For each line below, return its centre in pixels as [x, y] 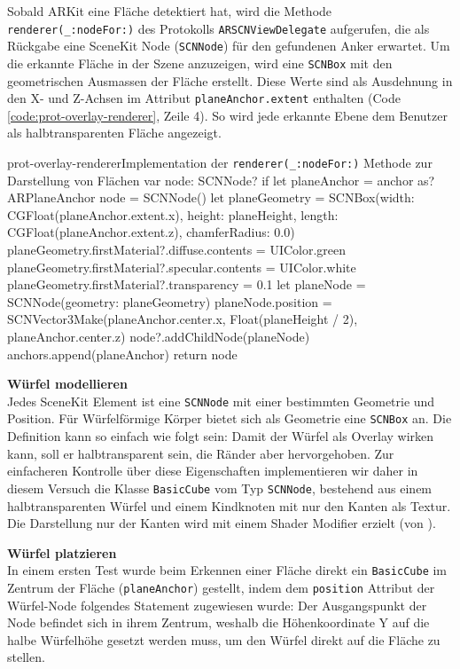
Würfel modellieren [67, 384]
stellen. [26, 657]
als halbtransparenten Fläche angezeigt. [114, 133]
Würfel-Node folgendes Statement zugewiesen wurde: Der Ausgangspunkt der [217, 605]
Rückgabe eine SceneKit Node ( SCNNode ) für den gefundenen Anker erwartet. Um [229, 46]
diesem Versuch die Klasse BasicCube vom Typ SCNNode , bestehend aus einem [220, 488]
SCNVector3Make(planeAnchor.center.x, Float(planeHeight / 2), [183, 319]
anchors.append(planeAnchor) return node [122, 354]
